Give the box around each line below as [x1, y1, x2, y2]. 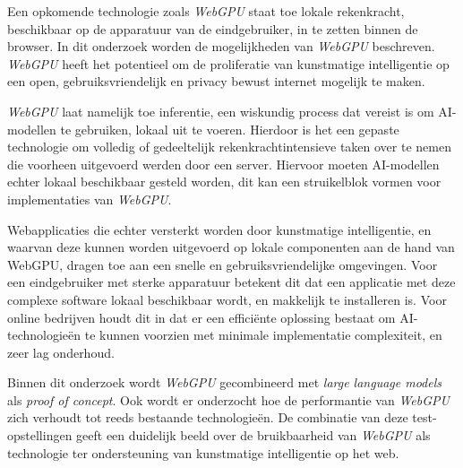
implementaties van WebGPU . [7, 189, 172, 208]
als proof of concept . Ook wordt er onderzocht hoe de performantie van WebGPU [7, 390, 450, 409]
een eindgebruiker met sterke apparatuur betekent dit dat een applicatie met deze [7, 273, 456, 291]
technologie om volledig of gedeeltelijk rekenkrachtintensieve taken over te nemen [7, 137, 451, 156]
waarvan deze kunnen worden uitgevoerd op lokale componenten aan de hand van [7, 238, 455, 256]
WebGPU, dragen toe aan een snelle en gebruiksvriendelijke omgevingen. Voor [7, 255, 438, 273]
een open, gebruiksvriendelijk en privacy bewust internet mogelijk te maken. [7, 72, 425, 91]
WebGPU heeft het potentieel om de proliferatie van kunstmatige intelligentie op [7, 54, 450, 73]
